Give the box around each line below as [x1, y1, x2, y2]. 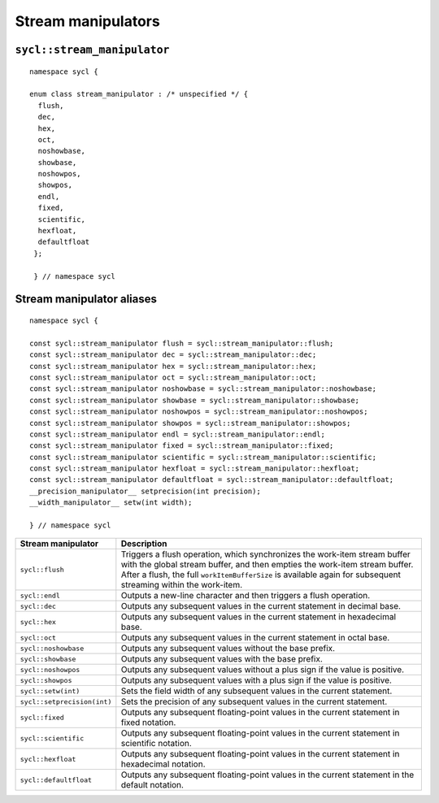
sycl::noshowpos [20, 665, 80, 674]
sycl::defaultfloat [20, 775, 93, 784]
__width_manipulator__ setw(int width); [29, 498, 193, 507]
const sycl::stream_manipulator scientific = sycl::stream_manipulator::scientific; [29, 452, 377, 462]
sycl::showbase [20, 654, 76, 663]
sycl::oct [20, 633, 57, 642]
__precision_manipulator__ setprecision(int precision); [29, 486, 262, 496]
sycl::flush [20, 565, 64, 574]
